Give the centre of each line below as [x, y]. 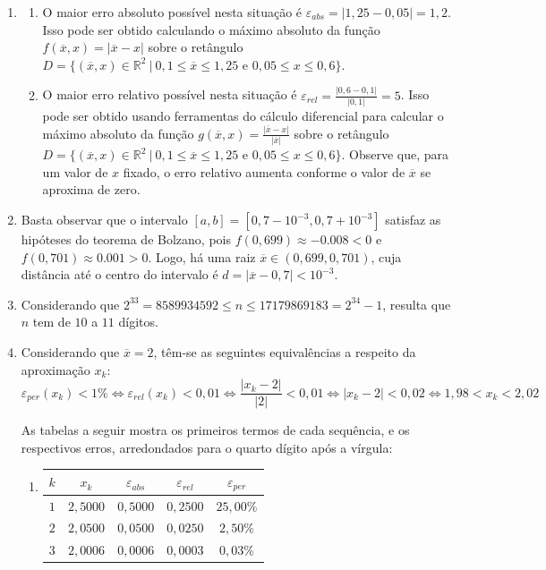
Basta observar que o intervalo [104, 219]
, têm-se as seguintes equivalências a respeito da [285, 351]
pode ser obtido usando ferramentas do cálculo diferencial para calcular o [243, 115]
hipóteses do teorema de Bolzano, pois [126, 239]
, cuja [386, 256]
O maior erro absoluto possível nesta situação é [172, 12]
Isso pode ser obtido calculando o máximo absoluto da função [211, 29]
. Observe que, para [395, 154]
